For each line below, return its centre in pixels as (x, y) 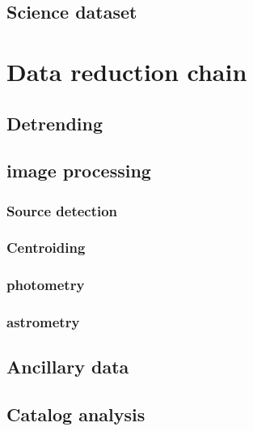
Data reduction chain (127, 71)
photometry (46, 285)
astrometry (43, 322)
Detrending (55, 123)
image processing (79, 171)
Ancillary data (68, 367)
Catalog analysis (76, 414)
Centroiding (46, 248)
